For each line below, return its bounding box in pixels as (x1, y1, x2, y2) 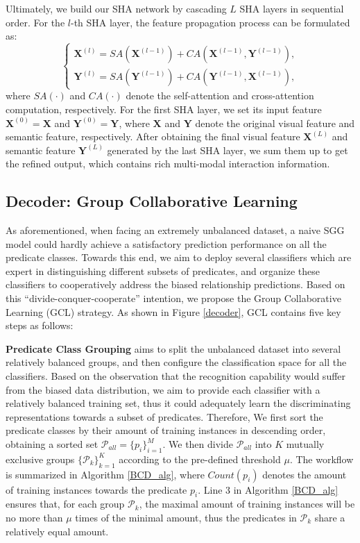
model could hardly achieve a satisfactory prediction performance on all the (6, 236, 327, 251)
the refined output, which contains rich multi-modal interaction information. (6, 156, 330, 171)
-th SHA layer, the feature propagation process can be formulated (70, 15, 350, 29)
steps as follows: (6, 318, 74, 333)
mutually (286, 437, 325, 451)
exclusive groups (6, 451, 75, 466)
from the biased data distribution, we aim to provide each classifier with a (6, 382, 320, 396)
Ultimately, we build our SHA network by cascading (6, 1, 227, 15)
